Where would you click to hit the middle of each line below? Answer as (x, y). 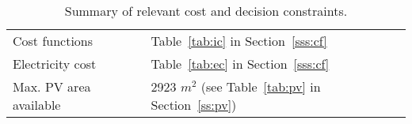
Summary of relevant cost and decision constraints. (206, 11)
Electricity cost (55, 64)
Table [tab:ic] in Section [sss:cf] (239, 41)
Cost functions (53, 41)
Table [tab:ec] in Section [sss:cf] (240, 64)
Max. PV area (52, 86)
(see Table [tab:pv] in (261, 86)
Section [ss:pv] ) (194, 105)
